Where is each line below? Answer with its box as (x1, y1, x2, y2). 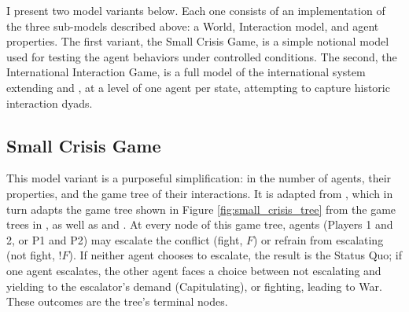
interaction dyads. (6, 94, 93, 111)
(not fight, (6, 247, 55, 263)
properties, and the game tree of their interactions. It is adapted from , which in (6, 185, 393, 201)
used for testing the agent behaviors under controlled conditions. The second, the (6, 48, 397, 64)
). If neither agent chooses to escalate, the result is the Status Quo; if (68, 247, 403, 263)
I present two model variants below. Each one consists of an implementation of (6, 2, 385, 18)
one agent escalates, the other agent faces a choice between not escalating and (6, 262, 381, 278)
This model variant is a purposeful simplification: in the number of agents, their (6, 170, 392, 186)
